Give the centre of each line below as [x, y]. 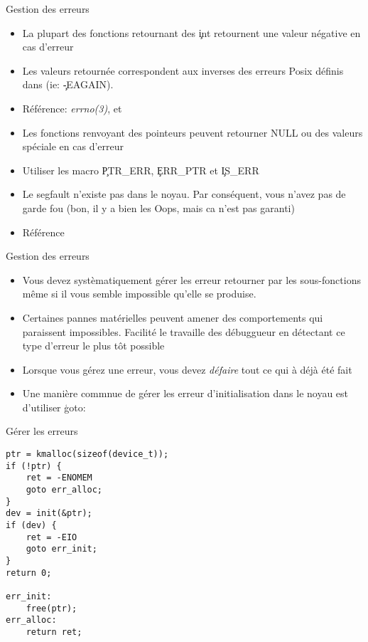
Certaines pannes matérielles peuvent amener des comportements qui [173, 317]
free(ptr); [52, 608]
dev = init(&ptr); [49, 514]
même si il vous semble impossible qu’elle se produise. [139, 294]
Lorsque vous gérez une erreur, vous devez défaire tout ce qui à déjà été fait [187, 369]
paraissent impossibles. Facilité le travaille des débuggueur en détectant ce [184, 331]
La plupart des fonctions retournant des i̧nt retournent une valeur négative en [191, 32]
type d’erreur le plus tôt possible [93, 346]
